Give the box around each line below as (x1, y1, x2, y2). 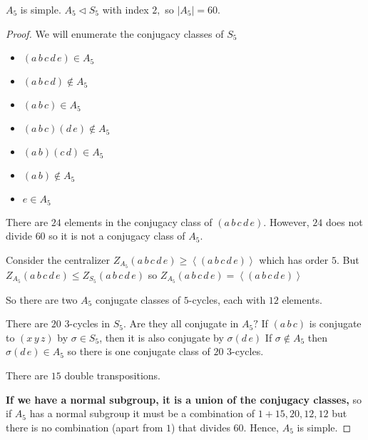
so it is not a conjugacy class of (48, 228, 185, 243)
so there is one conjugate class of (67, 344, 210, 359)
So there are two (6, 292, 78, 307)
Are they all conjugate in (129, 316, 239, 331)
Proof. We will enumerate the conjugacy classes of (6, 26, 224, 41)
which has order (259, 252, 329, 267)
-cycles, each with (188, 292, 266, 307)
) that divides (170, 419, 230, 434)
